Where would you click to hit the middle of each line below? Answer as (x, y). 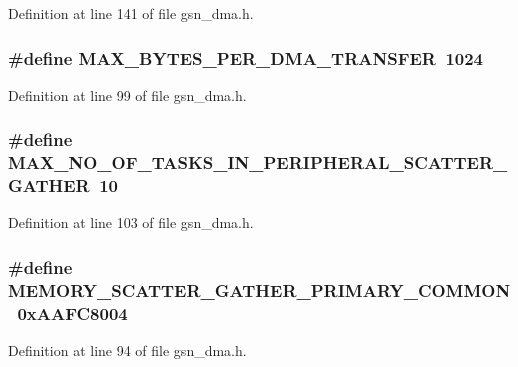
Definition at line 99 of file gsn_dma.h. (127, 94)
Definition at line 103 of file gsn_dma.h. (131, 222)
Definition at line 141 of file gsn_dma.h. (131, 13)
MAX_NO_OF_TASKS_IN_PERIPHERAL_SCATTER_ (258, 162)
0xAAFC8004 (72, 312)
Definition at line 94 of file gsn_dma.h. (127, 350)
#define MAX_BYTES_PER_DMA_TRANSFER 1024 (246, 57)
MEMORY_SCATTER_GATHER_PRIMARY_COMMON (259, 289)
